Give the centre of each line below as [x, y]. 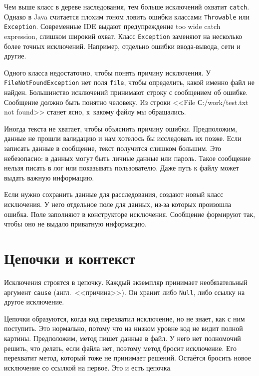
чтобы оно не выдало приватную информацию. [75, 224]
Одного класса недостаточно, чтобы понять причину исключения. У [108, 72]
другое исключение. [34, 302]
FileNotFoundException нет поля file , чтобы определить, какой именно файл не [129, 82]
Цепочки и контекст [70, 258]
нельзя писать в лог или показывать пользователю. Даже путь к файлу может [122, 168]
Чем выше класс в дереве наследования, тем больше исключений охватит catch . [127, 6]
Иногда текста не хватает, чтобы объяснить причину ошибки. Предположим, [121, 128]
